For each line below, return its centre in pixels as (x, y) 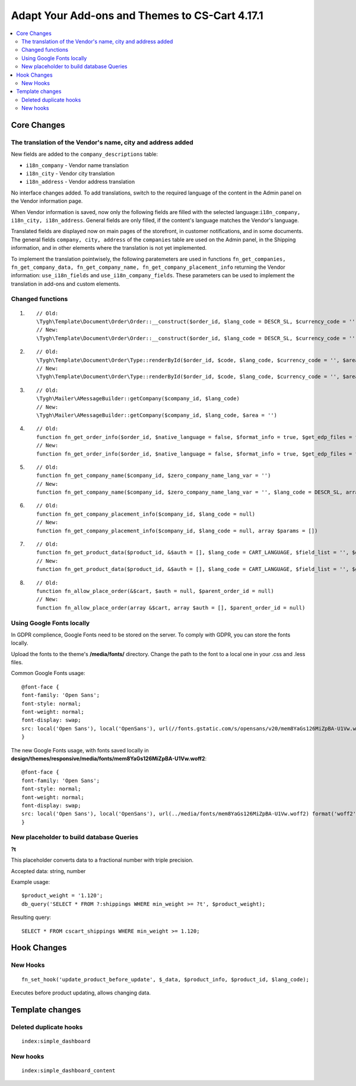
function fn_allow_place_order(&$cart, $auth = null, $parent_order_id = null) (155, 591)
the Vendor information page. (47, 201)
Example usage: (31, 882)
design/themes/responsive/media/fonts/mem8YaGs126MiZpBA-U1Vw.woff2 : (109, 758)
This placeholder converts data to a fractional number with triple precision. (102, 860)
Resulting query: (31, 917)
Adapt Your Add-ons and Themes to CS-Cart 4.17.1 (137, 15)
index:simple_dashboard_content (69, 1070)
